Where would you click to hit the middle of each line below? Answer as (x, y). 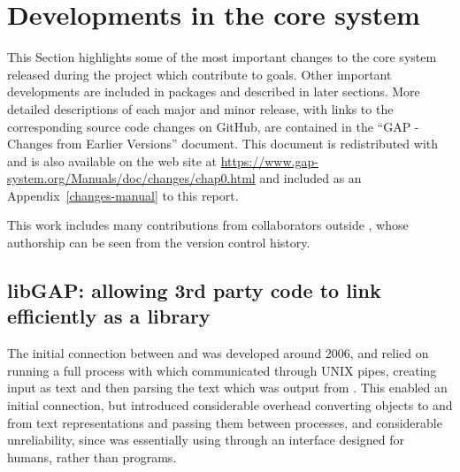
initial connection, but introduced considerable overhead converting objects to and (230, 405)
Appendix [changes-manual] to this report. (123, 195)
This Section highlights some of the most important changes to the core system (222, 57)
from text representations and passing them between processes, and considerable (225, 422)
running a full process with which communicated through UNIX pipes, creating (222, 370)
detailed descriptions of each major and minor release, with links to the (200, 108)
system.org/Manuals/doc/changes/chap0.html (131, 178)
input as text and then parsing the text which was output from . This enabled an (227, 388)
